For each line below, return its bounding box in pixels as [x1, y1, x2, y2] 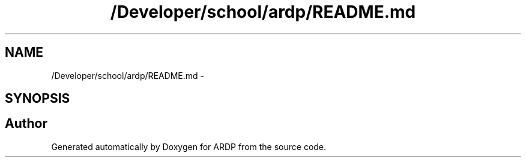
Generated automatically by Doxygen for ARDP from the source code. [51, 141, 327, 152]
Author [5, 116, 47, 132]
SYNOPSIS [5, 91, 70, 106]
